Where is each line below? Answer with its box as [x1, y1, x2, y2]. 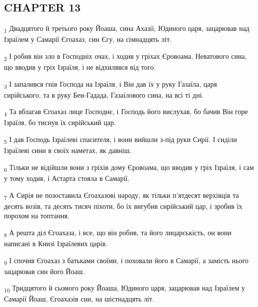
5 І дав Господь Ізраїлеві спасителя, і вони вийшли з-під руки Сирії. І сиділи [4, 134, 237, 146]
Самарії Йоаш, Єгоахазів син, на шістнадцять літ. [4, 294, 155, 304]
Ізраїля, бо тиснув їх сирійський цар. [4, 117, 116, 128]
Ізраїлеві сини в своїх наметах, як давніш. [4, 145, 132, 155]
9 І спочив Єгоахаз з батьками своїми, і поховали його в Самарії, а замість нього [4, 255, 249, 267]
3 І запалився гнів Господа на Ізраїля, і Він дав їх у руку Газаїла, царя [4, 78, 217, 90]
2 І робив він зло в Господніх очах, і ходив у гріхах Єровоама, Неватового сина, [4, 50, 247, 62]
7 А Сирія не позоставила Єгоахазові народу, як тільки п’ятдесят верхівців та [4, 189, 239, 201]
